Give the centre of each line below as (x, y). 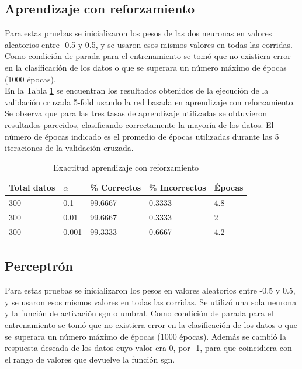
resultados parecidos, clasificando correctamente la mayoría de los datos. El (139, 124)
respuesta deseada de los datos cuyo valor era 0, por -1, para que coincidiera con (148, 348)
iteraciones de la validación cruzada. (69, 148)
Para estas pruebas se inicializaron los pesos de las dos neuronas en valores (138, 33)
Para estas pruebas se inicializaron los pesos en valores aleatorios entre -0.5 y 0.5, (150, 290)
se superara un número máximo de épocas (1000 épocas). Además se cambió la (145, 336)
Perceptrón (39, 266)
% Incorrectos (178, 187)
